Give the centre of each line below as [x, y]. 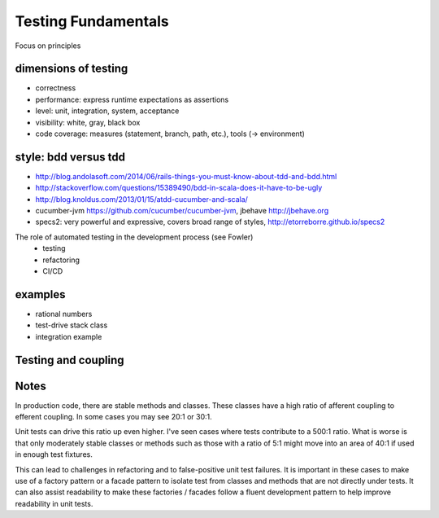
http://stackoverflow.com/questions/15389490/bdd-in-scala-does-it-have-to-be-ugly [179, 188]
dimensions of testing [72, 69]
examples [40, 294]
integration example [69, 336]
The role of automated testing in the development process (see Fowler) [134, 237]
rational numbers [64, 314]
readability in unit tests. [54, 503]
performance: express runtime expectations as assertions [132, 99]
